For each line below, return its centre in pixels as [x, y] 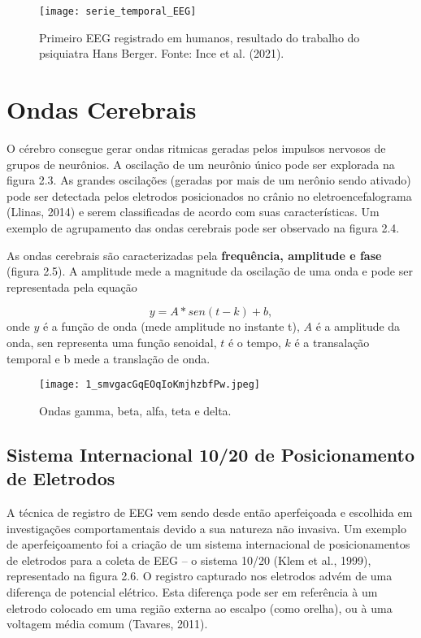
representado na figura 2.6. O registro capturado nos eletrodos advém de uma [200, 576]
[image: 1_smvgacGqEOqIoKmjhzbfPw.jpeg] [150, 385]
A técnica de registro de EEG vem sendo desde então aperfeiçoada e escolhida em [210, 512]
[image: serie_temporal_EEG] [118, 11]
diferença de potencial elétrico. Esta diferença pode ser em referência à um [192, 591]
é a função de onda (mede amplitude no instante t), [171, 326]
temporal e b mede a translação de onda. [109, 358]
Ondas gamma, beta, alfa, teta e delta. [135, 410]
